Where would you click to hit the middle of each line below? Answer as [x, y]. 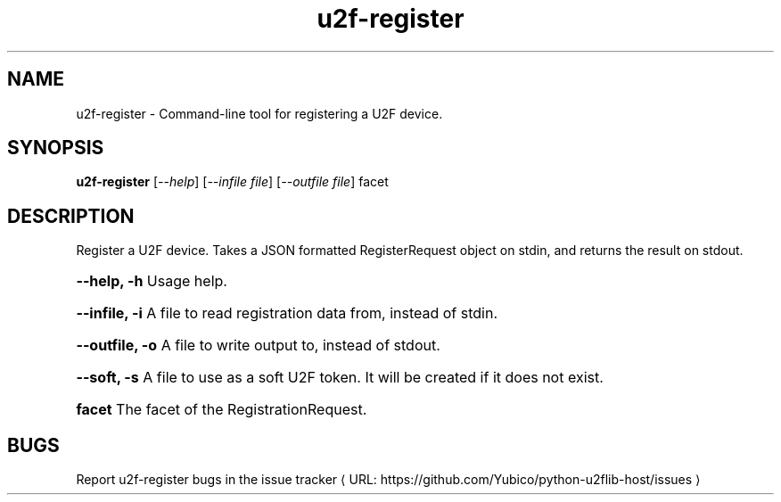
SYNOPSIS [56, 148]
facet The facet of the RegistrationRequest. [222, 410]
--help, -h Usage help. [152, 281]
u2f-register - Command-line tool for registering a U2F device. [259, 113]
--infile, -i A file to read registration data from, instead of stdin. [287, 313]
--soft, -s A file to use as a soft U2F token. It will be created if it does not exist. [340, 378]
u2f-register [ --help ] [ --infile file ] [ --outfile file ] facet [232, 182]
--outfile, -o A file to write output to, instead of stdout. [258, 346]
